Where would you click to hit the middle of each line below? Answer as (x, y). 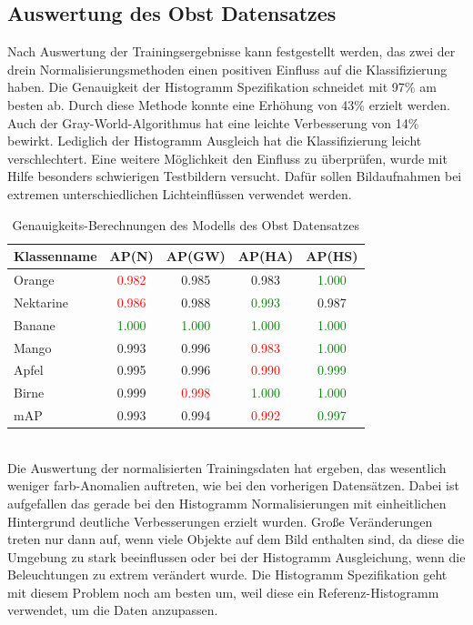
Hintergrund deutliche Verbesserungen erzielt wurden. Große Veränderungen (220, 521)
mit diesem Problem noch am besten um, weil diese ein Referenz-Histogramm (223, 592)
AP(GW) (196, 256)
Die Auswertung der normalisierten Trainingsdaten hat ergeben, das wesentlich (227, 467)
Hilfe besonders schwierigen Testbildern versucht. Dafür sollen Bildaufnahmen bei (235, 176)
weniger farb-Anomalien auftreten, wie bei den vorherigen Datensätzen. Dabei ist (233, 485)
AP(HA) (266, 256)
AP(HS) (332, 256)
